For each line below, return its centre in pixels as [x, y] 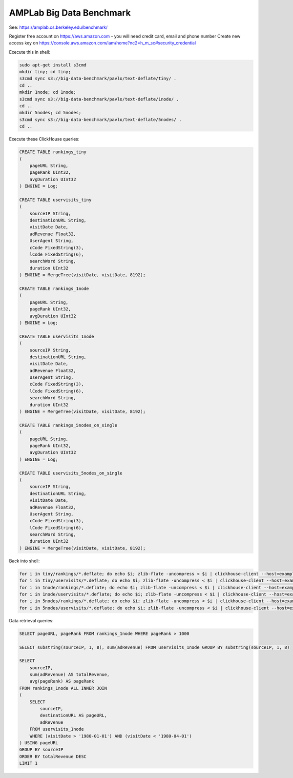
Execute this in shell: [30, 52]
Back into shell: [24, 561]
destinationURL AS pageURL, [73, 716]
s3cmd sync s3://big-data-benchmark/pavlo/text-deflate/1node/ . [99, 99]
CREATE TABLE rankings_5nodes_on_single [68, 425]
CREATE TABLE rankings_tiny [53, 152]
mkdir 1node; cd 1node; [48, 92]
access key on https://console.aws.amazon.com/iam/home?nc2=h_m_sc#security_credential [103, 43]
